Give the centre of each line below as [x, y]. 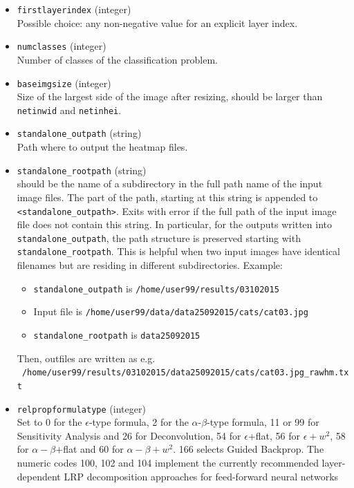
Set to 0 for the [49, 422]
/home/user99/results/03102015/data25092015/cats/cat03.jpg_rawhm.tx [185, 373]
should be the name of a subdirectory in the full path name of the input [170, 184]
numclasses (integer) [62, 46]
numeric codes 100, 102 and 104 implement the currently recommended [168, 462]
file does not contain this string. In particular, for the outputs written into [174, 224]
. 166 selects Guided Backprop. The [249, 449]
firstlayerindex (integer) [74, 9]
